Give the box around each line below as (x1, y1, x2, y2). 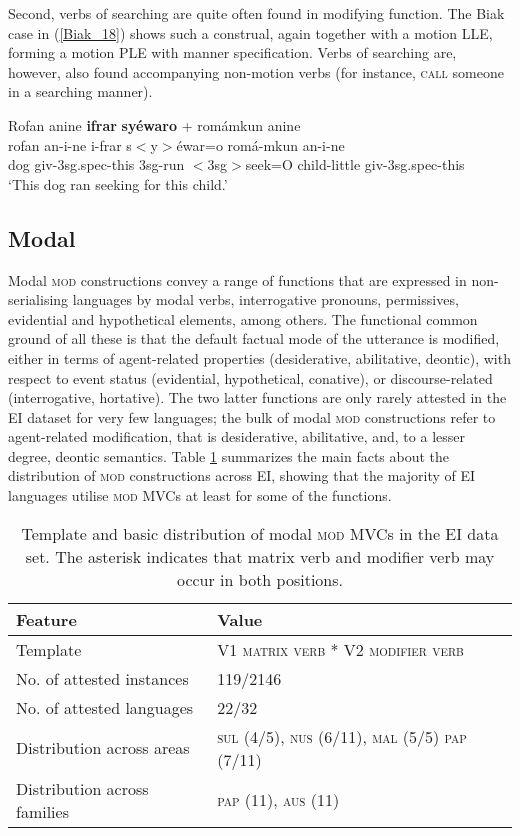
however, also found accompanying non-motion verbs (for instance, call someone (8, 61, 504, 82)
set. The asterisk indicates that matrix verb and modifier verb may (25, 544, 495, 568)
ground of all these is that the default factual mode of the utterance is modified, (8, 328, 500, 349)
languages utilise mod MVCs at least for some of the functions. (8, 485, 392, 506)
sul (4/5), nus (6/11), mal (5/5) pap (217, 724, 467, 748)
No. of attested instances (16, 666, 189, 690)
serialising (8, 289, 69, 310)
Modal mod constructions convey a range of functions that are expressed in (8, 269, 467, 290)
